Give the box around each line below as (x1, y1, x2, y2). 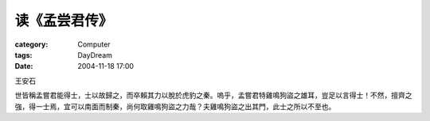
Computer (77, 40, 111, 49)
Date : (14, 62, 33, 71)
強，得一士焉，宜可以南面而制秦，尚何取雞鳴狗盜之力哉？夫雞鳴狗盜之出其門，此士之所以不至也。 (14, 101, 336, 111)
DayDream (77, 50, 113, 59)
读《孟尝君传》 (14, 12, 113, 29)
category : (14, 40, 49, 49)
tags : (14, 50, 33, 59)
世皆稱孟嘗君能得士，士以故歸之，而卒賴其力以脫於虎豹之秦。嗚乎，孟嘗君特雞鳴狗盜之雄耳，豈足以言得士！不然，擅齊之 (14, 91, 412, 100)
